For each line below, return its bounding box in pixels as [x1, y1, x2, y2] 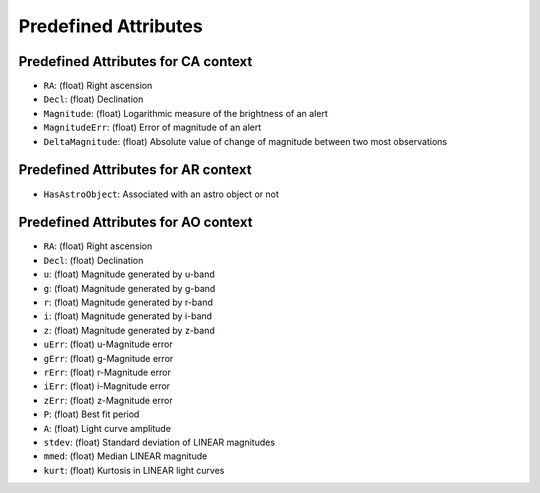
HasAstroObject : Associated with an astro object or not [43, 188, 279, 200]
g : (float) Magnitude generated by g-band [43, 282, 216, 294]
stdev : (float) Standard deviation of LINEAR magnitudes [43, 436, 275, 448]
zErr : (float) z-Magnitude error [43, 394, 174, 406]
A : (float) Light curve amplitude [43, 422, 172, 434]
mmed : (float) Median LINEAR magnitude [43, 450, 208, 462]
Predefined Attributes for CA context [18, 53, 253, 70]
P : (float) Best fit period [43, 408, 140, 420]
